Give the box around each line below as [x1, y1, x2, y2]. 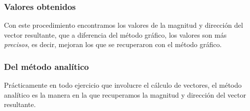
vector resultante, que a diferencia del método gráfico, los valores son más [4, 29, 227, 40]
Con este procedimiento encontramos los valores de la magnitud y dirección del [4, 20, 243, 30]
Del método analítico [4, 60, 89, 72]
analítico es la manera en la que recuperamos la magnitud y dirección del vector [4, 89, 246, 100]
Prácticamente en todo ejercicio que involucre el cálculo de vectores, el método [4, 80, 242, 90]
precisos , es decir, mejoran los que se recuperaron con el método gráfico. [4, 39, 222, 50]
